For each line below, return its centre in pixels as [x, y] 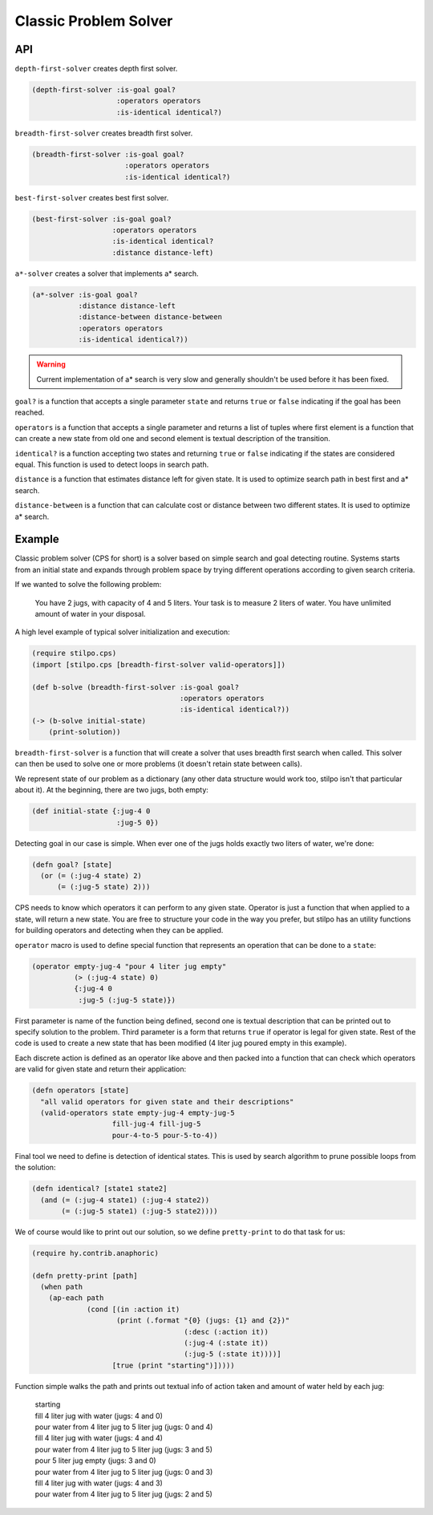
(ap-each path [76, 1298]
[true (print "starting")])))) [174, 1365]
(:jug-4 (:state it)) [226, 1343]
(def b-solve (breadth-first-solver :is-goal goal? [136, 687]
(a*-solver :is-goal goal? [85, 294]
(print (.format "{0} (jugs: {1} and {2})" [203, 1321]
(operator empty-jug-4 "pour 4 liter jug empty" [129, 966]
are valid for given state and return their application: [101, 1069]
